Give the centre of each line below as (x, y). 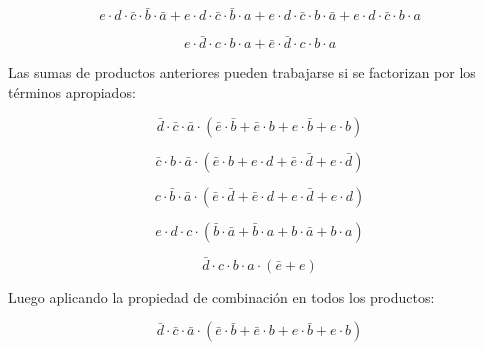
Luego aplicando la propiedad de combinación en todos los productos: (221, 296)
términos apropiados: (72, 92)
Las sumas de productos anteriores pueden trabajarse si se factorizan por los (242, 72)
